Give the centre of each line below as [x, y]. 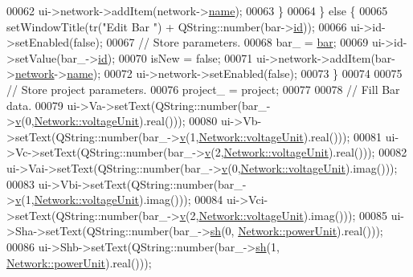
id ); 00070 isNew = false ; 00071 [176, 57]
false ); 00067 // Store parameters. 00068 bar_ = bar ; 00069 [221, 42]
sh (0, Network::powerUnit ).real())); [296, 231]
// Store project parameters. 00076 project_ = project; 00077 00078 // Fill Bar [203, 89]
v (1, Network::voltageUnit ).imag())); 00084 [119, 200]
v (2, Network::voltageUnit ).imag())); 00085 [283, 215]
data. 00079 [35, 105]
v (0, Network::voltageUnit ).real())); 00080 [116, 121]
